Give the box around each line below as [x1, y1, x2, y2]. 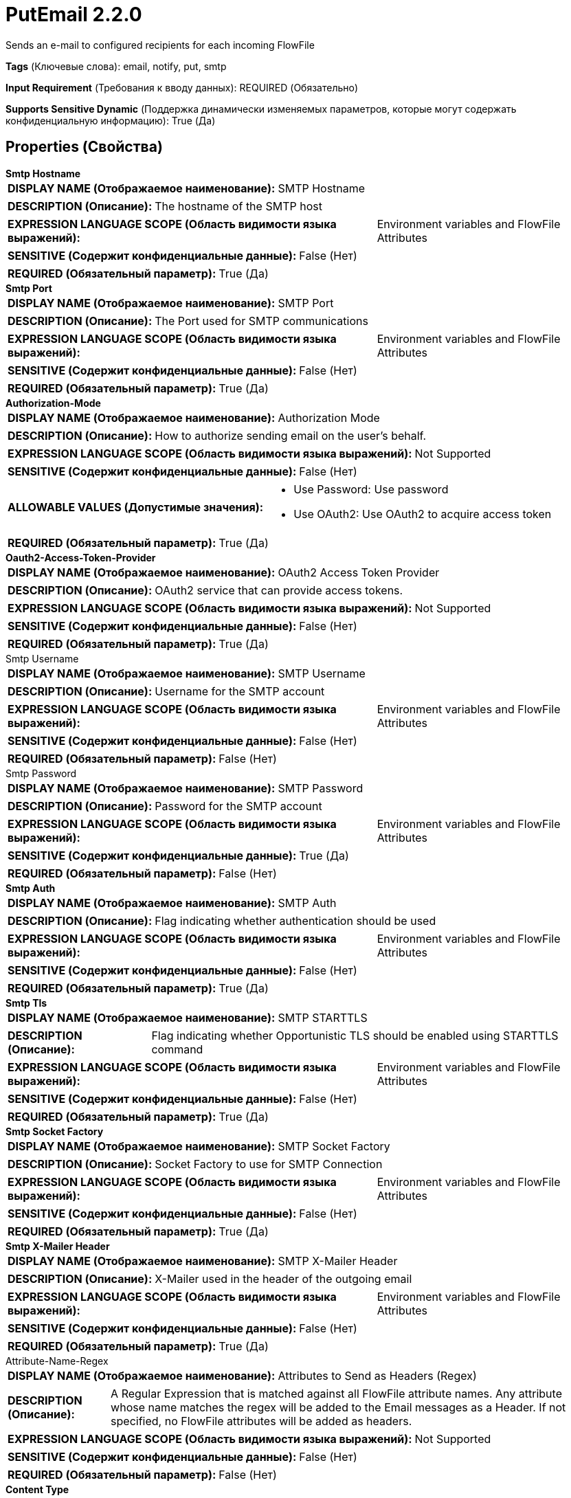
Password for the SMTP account [155, 798, 322, 813]
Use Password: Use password [293, 482, 449, 496]
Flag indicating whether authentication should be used [155, 913, 436, 928]
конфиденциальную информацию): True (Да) [5, 114, 216, 126]
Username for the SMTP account [155, 684, 325, 698]
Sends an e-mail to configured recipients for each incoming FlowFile [5, 38, 315, 51]
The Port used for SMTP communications [155, 313, 368, 328]
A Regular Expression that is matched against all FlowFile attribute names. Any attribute [111, 1386, 562, 1400]
